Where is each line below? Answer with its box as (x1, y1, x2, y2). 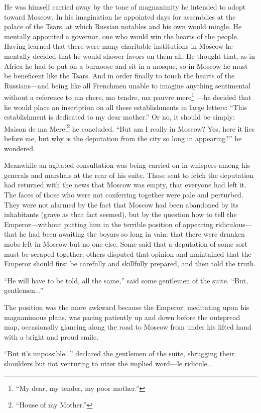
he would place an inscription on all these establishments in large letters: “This (4, 101, 247, 112)
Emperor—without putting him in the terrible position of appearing (4, 219, 213, 229)
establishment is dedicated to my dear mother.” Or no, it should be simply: (4, 112, 235, 122)
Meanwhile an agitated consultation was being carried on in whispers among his (4, 160, 250, 170)
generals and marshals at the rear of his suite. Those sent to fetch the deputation (4, 169, 253, 180)
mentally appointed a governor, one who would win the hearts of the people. (4, 31, 239, 41)
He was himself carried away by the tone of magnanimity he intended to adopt (4, 2, 246, 12)
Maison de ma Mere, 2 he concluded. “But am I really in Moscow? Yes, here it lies (4, 122, 255, 134)
